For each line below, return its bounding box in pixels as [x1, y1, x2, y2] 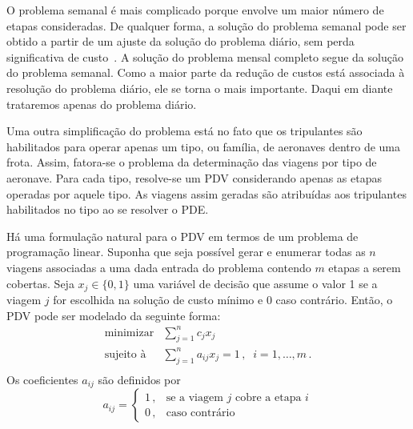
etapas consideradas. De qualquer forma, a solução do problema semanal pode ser [6, 17, 407, 34]
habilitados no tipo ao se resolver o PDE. [6, 201, 209, 218]
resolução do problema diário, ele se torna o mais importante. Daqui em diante [6, 79, 393, 96]
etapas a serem [328, 259, 401, 275]
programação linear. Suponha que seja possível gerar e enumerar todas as [6, 243, 366, 260]
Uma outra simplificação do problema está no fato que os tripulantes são [6, 122, 363, 139]
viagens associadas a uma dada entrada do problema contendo [6, 259, 311, 275]
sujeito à [104, 348, 146, 360]
